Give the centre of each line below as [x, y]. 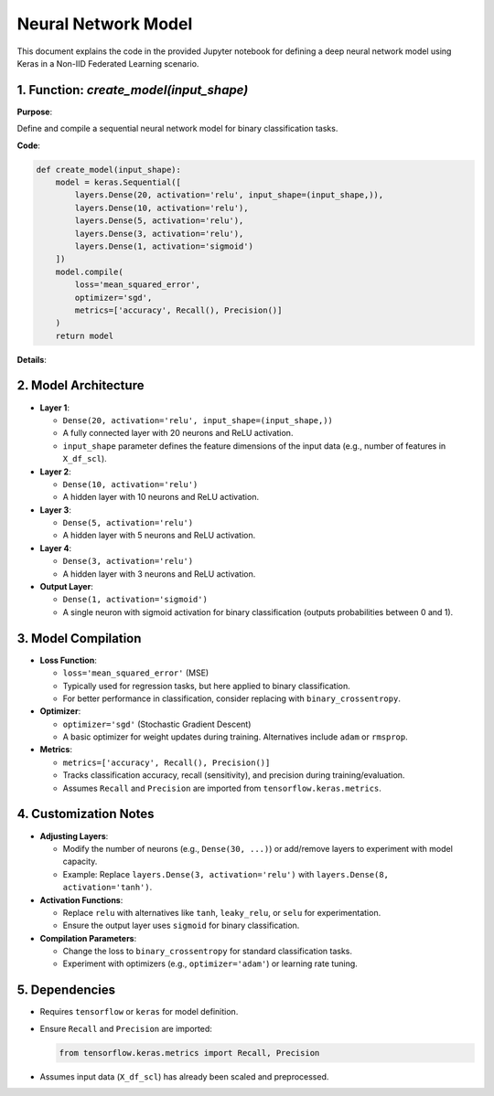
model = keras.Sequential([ [118, 182]
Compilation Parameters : [88, 938]
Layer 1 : [55, 408]
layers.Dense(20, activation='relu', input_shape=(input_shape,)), [229, 195]
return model [85, 335]
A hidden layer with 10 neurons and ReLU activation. [161, 497]
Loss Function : [69, 660]
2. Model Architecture [81, 385]
